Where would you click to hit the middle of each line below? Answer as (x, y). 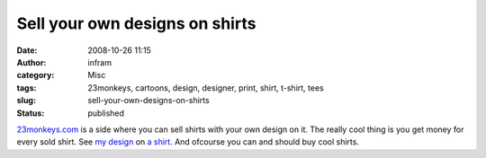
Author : (31, 62)
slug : (26, 101)
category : (36, 75)
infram (100, 62)
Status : (31, 113)
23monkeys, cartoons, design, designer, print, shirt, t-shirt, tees (206, 88)
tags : (27, 88)
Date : (27, 50)
